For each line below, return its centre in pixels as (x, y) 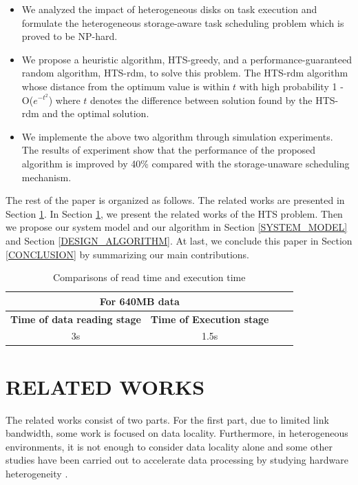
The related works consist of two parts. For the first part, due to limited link (167, 419)
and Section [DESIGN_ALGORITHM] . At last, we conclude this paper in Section (179, 240)
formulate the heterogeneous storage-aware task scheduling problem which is (183, 22)
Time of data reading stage (76, 319)
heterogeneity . (37, 473)
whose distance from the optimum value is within (126, 86)
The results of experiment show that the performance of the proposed (169, 150)
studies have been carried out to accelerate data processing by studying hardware (177, 460)
